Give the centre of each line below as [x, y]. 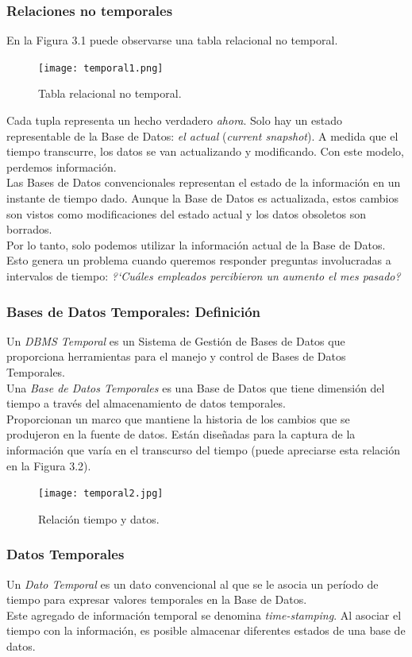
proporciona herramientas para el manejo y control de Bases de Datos [176, 356]
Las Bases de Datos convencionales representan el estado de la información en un [204, 182]
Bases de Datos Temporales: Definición [134, 311]
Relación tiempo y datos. [99, 518]
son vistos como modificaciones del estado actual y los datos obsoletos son [186, 213]
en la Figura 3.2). [49, 465]
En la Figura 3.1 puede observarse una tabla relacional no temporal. [172, 40]
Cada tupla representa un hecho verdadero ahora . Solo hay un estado [175, 120]
